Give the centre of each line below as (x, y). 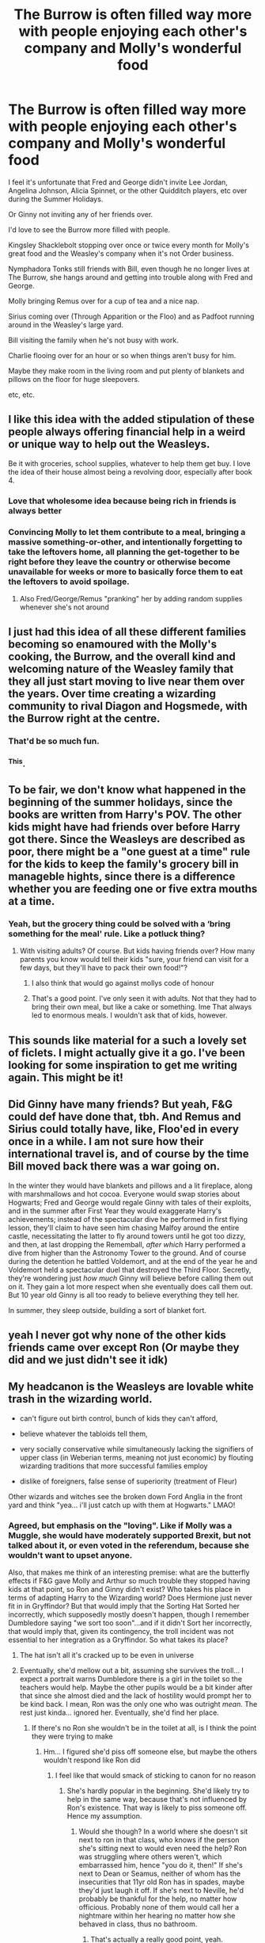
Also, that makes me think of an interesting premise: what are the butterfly (129, 1573)
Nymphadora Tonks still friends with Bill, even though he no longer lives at (129, 269)
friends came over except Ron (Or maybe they (124, 1348)
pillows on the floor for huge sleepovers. (74, 379)
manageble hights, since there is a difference (122, 877)
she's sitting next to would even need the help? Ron (163, 1849)
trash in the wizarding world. (80, 1399)
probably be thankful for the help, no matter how (158, 1899)
